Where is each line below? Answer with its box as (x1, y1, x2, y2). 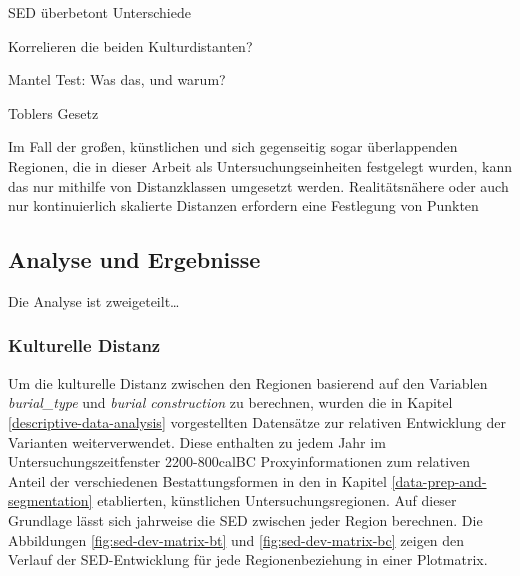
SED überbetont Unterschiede (8, 2, 191, 22)
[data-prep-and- (391, 470, 487, 491)
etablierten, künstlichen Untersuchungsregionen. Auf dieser (97, 490, 457, 511)
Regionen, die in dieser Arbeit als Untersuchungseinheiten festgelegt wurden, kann (8, 155, 512, 176)
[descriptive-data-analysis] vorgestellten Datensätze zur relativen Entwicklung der (8, 411, 506, 432)
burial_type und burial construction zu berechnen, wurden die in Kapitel (8, 392, 453, 413)
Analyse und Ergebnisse (8, 244, 261, 275)
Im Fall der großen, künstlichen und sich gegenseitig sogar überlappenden (8, 136, 458, 157)
